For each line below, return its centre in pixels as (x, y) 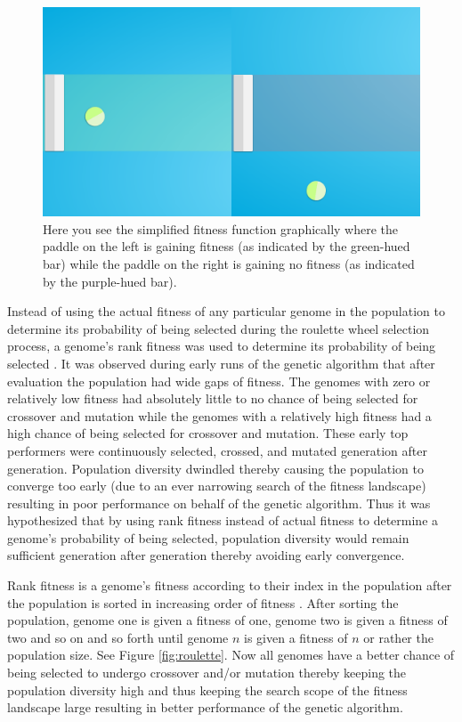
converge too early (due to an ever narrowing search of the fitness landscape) (217, 486)
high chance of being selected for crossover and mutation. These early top (208, 433)
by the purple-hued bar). (110, 281)
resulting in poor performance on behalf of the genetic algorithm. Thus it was (219, 503)
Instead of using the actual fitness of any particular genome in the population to (226, 311)
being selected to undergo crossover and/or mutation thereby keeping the (207, 673)
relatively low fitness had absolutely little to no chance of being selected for (213, 398)
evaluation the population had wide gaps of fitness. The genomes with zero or (219, 381)
